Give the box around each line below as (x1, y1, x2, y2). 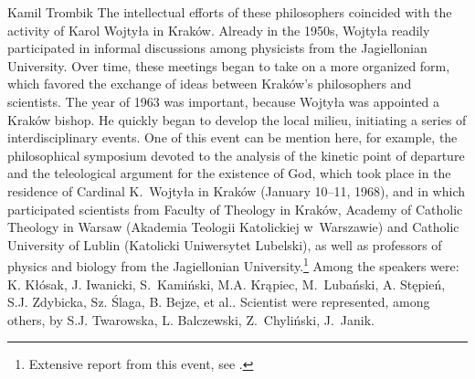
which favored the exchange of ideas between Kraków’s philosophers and (7, 74, 412, 93)
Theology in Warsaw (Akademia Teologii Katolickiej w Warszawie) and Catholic (7, 217, 459, 237)
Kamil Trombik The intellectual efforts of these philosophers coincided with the (7, 3, 452, 21)
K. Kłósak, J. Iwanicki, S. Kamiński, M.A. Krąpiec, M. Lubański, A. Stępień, (7, 274, 446, 293)
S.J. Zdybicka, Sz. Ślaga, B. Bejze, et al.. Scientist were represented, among (7, 292, 430, 311)
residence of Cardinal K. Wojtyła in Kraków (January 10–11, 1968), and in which (7, 181, 466, 200)
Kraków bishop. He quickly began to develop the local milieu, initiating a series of (7, 110, 467, 129)
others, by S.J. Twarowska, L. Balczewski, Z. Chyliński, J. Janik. (7, 310, 375, 329)
